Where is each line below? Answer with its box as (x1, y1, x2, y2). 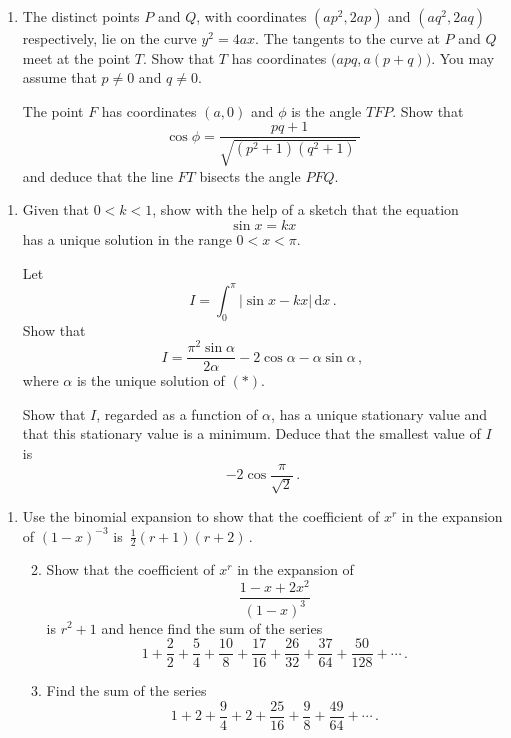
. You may (431, 47, 495, 68)
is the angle (291, 100, 362, 121)
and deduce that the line (22, 165, 173, 186)
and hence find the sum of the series (101, 617, 323, 638)
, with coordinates (196, 6, 307, 26)
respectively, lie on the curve (22, 28, 197, 48)
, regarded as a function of (96, 403, 258, 424)
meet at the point (22, 47, 131, 68)
